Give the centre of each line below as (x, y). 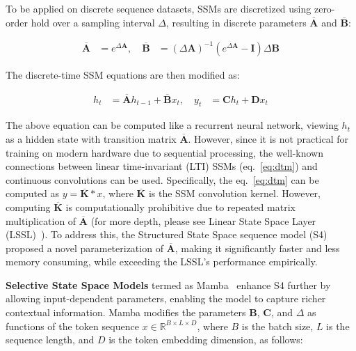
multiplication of (41, 220)
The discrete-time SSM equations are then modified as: (123, 74)
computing (28, 206)
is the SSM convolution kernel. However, (234, 193)
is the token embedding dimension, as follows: (206, 340)
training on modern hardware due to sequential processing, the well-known (165, 152)
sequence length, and (50, 340)
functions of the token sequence (72, 326)
